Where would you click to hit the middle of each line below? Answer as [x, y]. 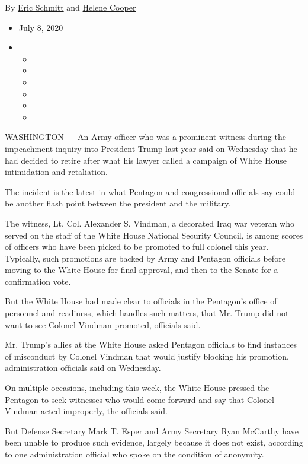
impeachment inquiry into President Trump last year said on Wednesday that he [151, 148]
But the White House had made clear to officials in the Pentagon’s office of [141, 301]
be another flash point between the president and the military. [118, 203]
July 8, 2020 [41, 27]
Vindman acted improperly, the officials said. [86, 411]
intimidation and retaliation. [56, 172]
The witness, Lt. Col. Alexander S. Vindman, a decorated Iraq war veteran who [150, 223]
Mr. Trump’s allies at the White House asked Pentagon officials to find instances [151, 344]
